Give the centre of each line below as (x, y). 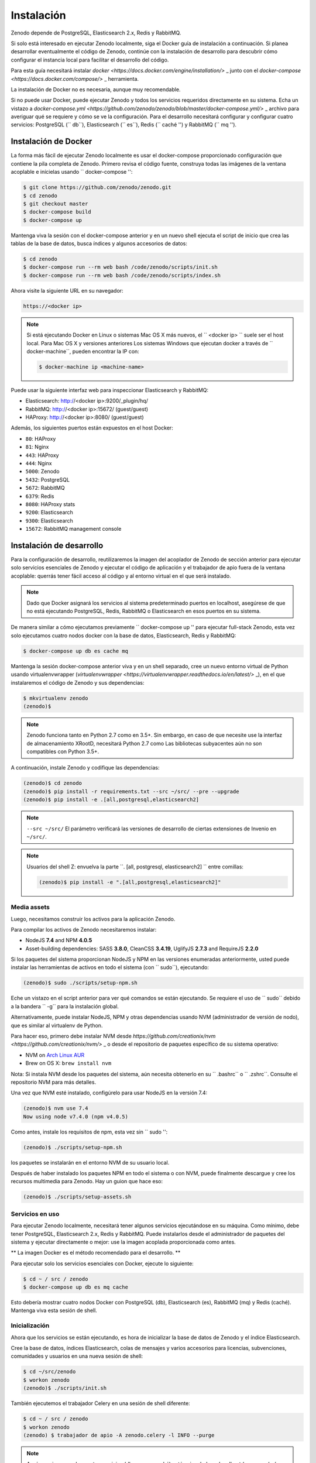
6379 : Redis (40, 496)
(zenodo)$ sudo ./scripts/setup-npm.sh (80, 983)
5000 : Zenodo (42, 472)
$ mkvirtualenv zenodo (56, 698)
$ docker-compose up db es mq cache (76, 1287)
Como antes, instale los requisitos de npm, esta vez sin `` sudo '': (89, 1132)
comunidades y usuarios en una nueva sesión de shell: (77, 1356)
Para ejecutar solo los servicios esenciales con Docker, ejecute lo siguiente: (102, 1263)
